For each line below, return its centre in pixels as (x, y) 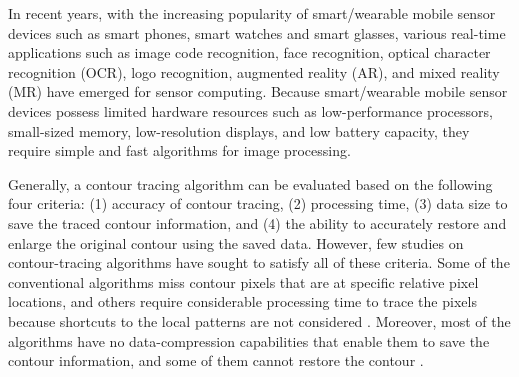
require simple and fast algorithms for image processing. (179, 150)
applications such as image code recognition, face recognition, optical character (249, 52)
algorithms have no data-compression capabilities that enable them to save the (249, 340)
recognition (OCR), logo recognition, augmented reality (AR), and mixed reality (254, 71)
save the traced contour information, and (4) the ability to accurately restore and (257, 222)
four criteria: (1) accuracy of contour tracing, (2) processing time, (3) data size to (258, 203)
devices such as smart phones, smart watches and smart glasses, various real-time (257, 32)
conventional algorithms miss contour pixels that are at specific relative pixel (243, 281)
